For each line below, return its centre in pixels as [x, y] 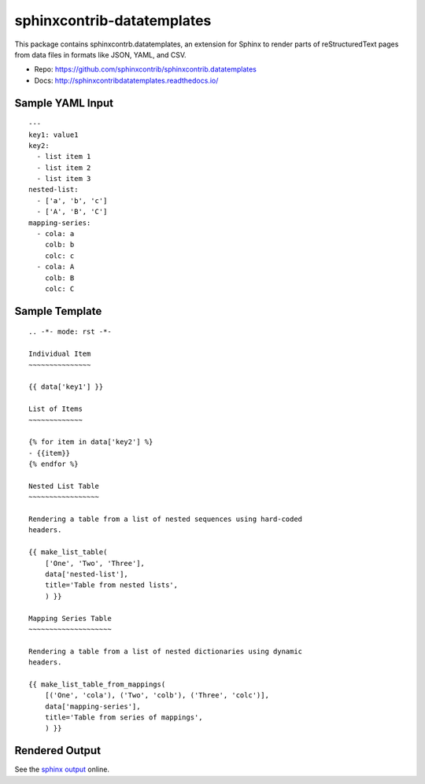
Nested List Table [64, 486]
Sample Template [58, 311]
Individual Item [60, 354]
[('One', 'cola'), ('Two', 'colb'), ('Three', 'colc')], [157, 695]
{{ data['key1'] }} [66, 387]
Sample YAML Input [64, 103]
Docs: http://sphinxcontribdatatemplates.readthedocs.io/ [126, 80]
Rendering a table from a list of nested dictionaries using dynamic [166, 651]
